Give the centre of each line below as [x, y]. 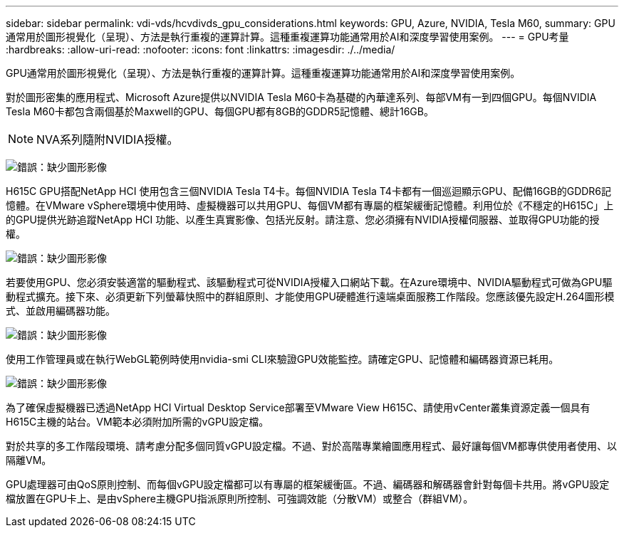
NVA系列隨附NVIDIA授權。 [108, 139]
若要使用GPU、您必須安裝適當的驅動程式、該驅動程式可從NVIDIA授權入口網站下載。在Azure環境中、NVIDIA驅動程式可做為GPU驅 [309, 282]
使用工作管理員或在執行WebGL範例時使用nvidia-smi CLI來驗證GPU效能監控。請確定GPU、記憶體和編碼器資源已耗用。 [282, 359]
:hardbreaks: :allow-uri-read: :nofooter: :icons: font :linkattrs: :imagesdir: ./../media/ [201, 49]
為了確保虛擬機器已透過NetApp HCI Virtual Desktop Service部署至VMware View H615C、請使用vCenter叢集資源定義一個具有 [298, 407]
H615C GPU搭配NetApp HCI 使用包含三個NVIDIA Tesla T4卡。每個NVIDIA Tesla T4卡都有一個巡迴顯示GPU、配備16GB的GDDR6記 [309, 191]
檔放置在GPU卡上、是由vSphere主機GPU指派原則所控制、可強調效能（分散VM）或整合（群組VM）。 [240, 498]
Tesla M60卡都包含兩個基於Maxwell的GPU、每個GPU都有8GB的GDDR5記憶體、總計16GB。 [220, 111]
